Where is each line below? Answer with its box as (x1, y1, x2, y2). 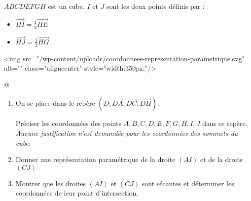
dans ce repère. (202, 118, 248, 128)
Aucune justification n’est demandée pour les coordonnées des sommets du (15, 128, 238, 138)
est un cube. (48, 1, 85, 11)
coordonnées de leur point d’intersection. (15, 188, 139, 198)
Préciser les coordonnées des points (15, 118, 121, 128)
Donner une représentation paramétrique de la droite (15, 154, 176, 164)
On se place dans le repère (15, 98, 95, 108)
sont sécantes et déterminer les (142, 178, 234, 188)
